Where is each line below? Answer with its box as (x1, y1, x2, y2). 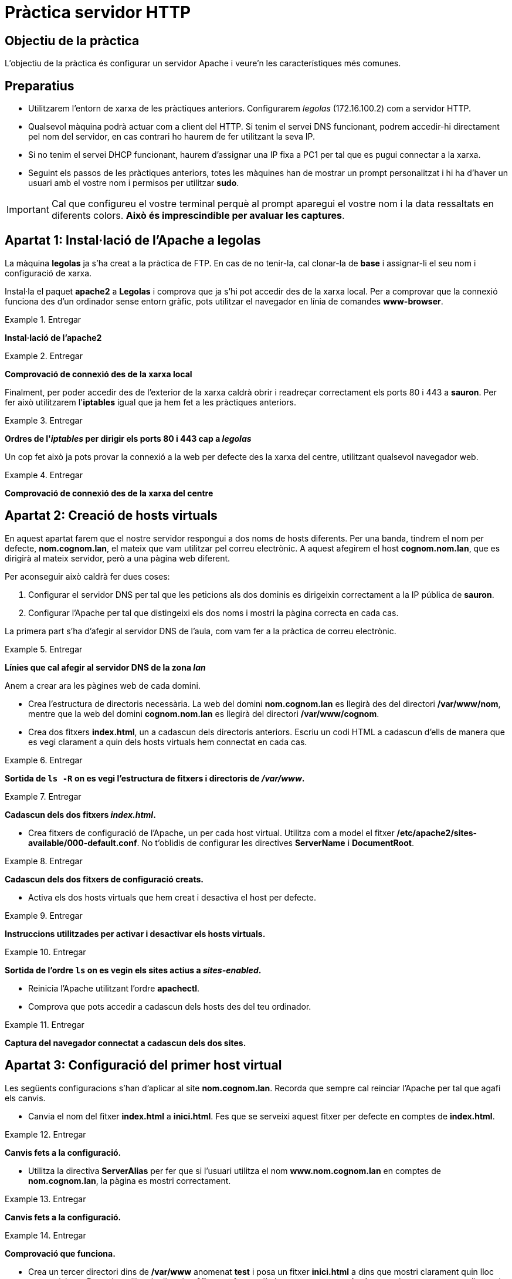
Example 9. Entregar (5, 910, 83, 921)
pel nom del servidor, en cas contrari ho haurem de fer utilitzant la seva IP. (28, 131, 315, 142)
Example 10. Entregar (5, 946, 86, 957)
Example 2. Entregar (5, 350, 83, 361)
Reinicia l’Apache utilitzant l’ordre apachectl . (28, 983, 199, 993)
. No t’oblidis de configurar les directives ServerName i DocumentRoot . (137, 837, 414, 848)
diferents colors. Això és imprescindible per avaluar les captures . (51, 209, 345, 222)
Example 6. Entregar (5, 754, 83, 765)
